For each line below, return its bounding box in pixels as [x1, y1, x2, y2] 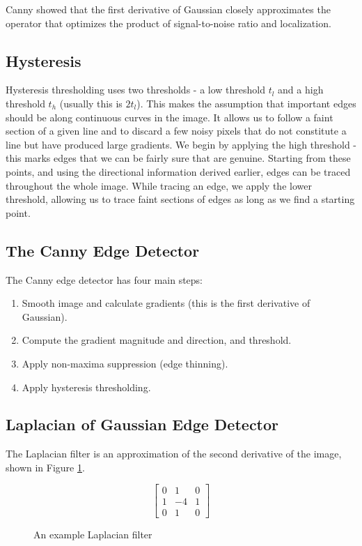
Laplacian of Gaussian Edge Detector [6, 414, 279, 435]
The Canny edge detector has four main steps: [6, 272, 203, 287]
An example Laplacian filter [33, 526, 152, 541]
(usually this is [59, 96, 123, 110]
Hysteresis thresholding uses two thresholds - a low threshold [6, 82, 265, 97]
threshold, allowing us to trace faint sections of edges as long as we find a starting [6, 192, 355, 206]
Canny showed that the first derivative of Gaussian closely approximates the [6, 2, 331, 16]
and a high [278, 82, 324, 97]
